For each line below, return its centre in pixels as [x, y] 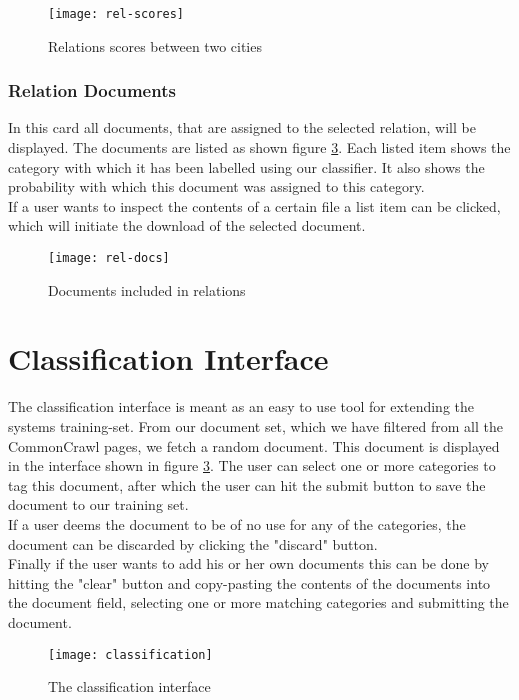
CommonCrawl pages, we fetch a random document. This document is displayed [254, 445]
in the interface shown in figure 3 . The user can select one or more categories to [252, 465]
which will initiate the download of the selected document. [187, 225]
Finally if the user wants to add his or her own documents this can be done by [248, 563]
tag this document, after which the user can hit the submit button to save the [247, 484]
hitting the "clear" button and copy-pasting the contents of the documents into [249, 582]
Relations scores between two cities [155, 45]
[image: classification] [130, 654]
